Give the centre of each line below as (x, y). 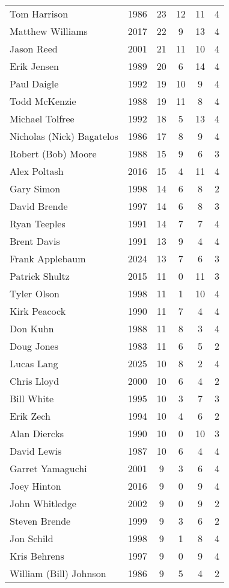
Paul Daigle (34, 84)
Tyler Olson (35, 293)
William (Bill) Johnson (58, 573)
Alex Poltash (37, 171)
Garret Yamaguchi (48, 468)
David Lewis (36, 451)
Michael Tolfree (42, 119)
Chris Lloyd (35, 381)
